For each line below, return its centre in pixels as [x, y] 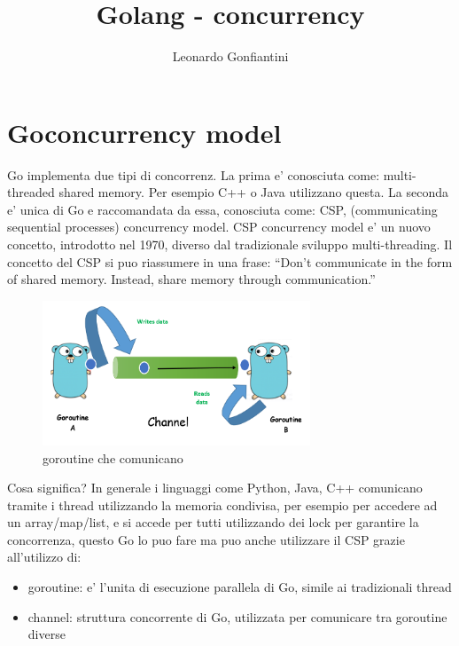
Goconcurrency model [144, 132]
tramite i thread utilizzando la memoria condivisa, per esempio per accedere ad [222, 504]
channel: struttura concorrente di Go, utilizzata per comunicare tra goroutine [237, 616]
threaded [31, 192]
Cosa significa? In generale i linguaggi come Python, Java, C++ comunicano [215, 488]
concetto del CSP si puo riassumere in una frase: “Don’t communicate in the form [230, 261]
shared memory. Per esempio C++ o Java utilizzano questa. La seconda [254, 192]
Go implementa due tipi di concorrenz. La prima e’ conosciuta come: [194, 174]
